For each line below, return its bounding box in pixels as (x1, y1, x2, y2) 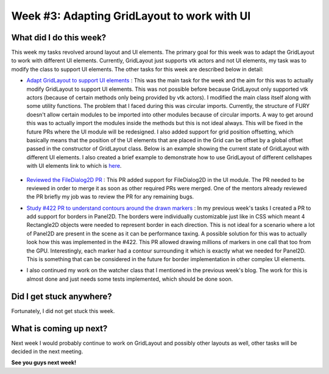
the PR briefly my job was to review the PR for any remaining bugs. (26, 193, 194, 201)
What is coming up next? (11, 323, 108, 334)
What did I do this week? (11, 32, 107, 43)
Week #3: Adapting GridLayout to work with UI (11, 9, 251, 23)
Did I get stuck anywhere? (11, 291, 112, 301)
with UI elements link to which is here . (26, 162, 122, 170)
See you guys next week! (11, 359, 76, 366)
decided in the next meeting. (11, 348, 83, 355)
